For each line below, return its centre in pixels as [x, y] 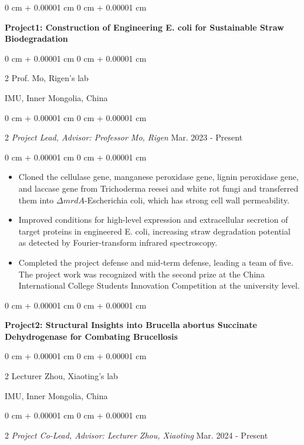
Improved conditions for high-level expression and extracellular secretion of [153, 220]
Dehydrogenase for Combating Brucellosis [91, 336]
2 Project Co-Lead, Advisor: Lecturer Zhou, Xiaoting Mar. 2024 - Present [136, 435]
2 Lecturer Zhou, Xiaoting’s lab [61, 376]
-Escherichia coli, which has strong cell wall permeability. [187, 200]
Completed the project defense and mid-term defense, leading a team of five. [156, 262]
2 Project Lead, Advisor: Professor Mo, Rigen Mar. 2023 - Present [124, 137]
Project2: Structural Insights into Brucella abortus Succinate [131, 325]
